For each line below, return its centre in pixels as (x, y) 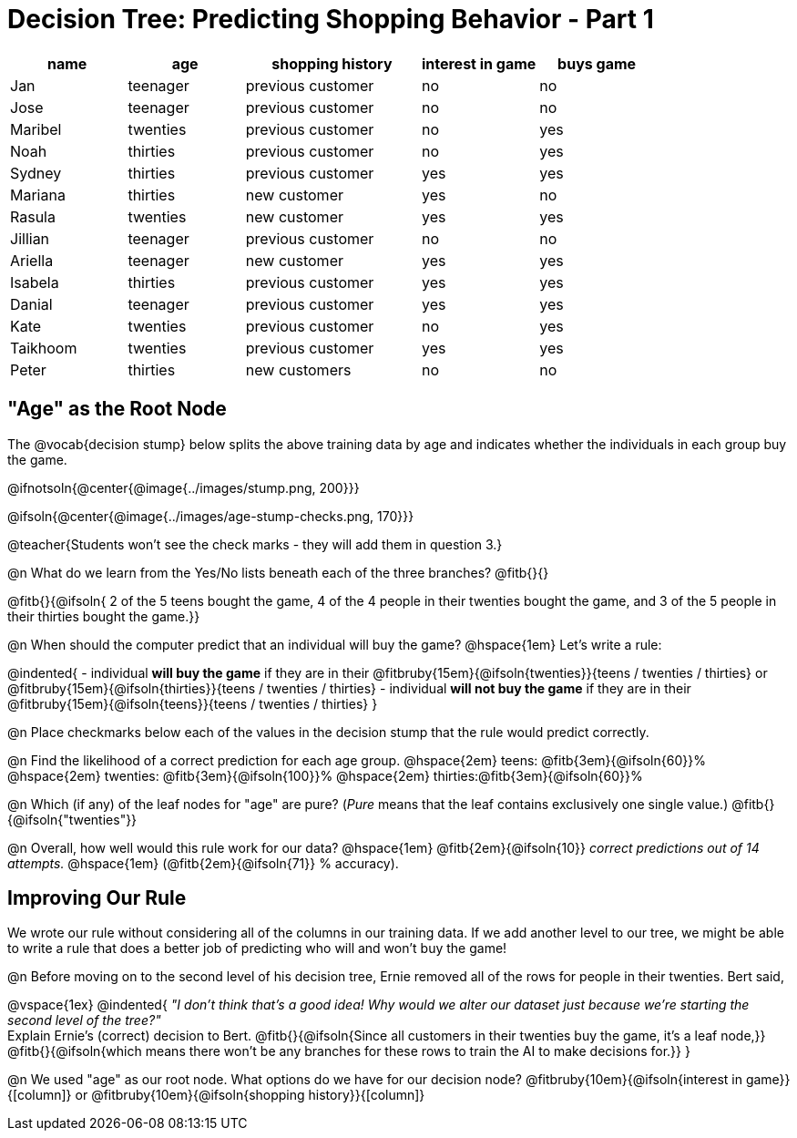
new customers (298, 369)
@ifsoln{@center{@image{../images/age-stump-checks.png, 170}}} (211, 516)
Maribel (36, 129)
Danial (31, 304)
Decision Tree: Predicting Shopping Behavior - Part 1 (331, 19)
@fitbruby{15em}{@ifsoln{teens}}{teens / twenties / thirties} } (193, 703)
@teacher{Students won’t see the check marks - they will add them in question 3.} (255, 544)
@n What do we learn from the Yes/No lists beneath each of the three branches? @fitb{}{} (278, 572)
